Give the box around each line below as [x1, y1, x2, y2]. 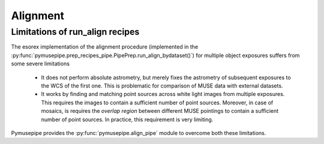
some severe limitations [11, 60, 70, 67]
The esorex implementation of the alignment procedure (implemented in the [11, 43, 199, 50]
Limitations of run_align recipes [11, 26, 140, 37]
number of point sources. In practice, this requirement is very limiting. [41, 116, 214, 123]
